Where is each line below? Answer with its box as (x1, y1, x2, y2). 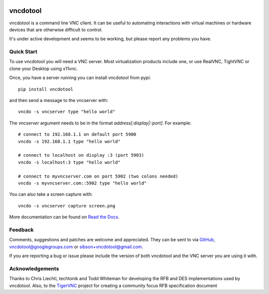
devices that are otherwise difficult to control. (9, 26, 103, 32)
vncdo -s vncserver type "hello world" (18, 109, 116, 114)
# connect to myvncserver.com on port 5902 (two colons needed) (18, 173, 179, 179)
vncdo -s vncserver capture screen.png (18, 203, 116, 208)
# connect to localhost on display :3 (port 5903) (18, 152, 144, 158)
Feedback (9, 226, 34, 233)
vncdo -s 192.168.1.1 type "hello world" (18, 138, 121, 144)
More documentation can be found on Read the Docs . (9, 214, 120, 220)
